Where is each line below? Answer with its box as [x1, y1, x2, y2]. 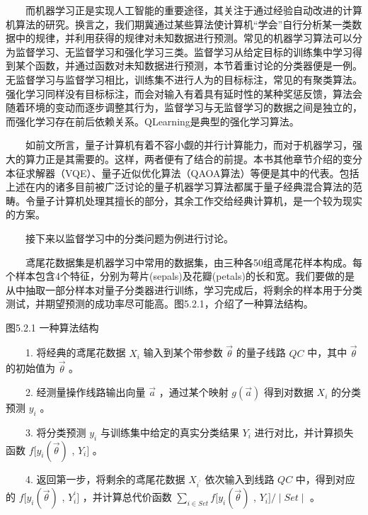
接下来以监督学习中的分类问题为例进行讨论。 [25, 230, 234, 245]
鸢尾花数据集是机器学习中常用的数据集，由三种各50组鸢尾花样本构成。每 [25, 254, 362, 269]
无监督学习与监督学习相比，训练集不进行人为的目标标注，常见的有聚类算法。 [6, 72, 362, 86]
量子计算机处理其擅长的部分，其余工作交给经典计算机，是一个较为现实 [35, 193, 362, 208]
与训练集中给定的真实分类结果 [100, 424, 239, 439]
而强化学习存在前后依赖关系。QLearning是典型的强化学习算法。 [6, 113, 299, 128]
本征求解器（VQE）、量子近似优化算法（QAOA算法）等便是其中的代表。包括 [6, 165, 360, 180]
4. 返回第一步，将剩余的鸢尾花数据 [25, 471, 185, 486]
